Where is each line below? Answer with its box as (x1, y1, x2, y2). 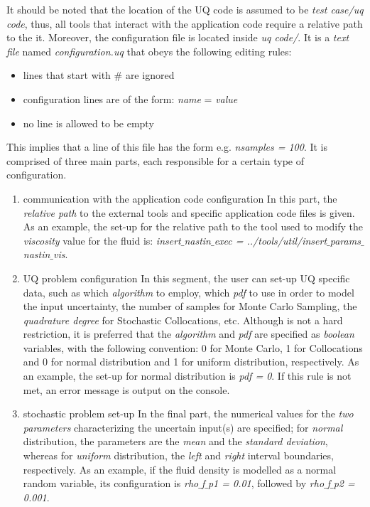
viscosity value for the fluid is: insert (23, 233, 181, 247)
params (330, 233, 361, 247)
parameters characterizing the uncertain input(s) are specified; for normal (23, 420, 343, 434)
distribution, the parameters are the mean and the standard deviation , (23, 434, 328, 449)
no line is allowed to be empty (23, 115, 154, 130)
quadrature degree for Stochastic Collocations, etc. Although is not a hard (23, 312, 343, 327)
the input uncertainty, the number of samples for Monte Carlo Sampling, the (23, 299, 357, 314)
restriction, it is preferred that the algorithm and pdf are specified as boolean (23, 326, 354, 341)
